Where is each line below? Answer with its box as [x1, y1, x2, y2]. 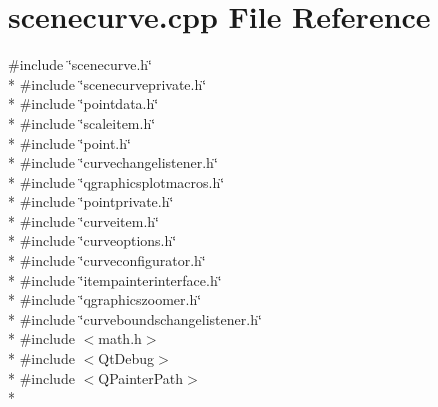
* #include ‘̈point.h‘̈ [8, 132, 131, 153]
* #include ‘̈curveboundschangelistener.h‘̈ [8, 308, 262, 329]
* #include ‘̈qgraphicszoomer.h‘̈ [8, 289, 202, 310]
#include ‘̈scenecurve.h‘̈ [8, 54, 153, 75]
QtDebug [98, 348, 155, 369]
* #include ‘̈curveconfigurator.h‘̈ [8, 250, 206, 271]
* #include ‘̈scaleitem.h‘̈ [8, 112, 156, 133]
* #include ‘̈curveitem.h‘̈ [8, 210, 159, 231]
